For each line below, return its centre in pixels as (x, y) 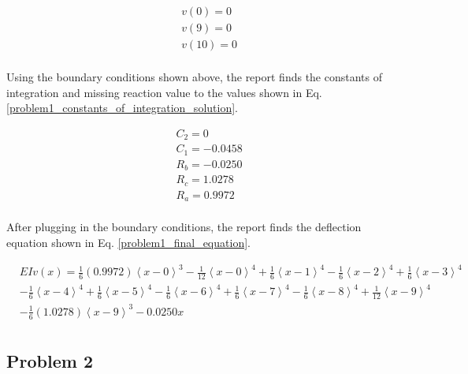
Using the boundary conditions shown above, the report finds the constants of (195, 77)
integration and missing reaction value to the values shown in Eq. (164, 92)
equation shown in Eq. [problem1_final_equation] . (128, 242)
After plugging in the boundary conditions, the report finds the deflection (184, 227)
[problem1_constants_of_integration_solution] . (122, 108)
